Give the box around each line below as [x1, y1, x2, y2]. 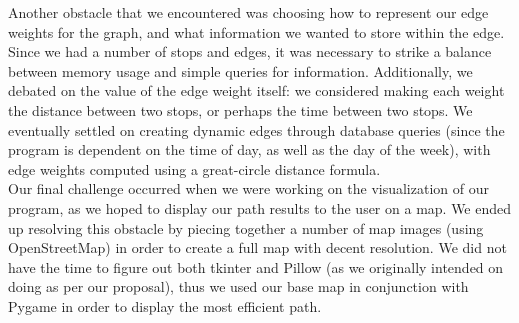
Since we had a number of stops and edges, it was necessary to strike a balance [8, 41, 492, 62]
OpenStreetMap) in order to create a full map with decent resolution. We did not [8, 237, 507, 258]
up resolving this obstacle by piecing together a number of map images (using [8, 217, 484, 238]
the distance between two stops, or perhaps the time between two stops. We [8, 99, 473, 120]
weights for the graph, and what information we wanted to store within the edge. [8, 21, 505, 42]
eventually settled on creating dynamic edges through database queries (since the [8, 119, 505, 140]
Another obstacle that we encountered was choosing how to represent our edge [8, 2, 489, 22]
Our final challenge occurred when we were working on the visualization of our [8, 178, 489, 199]
